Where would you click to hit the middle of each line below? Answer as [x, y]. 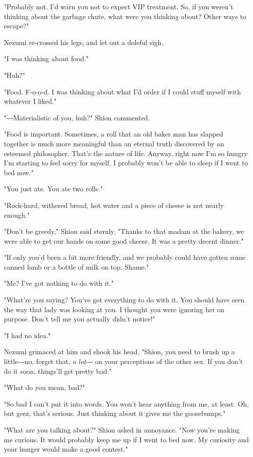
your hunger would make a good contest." [66, 449]
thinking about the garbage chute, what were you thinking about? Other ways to [125, 16]
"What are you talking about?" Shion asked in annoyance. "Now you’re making [122, 430]
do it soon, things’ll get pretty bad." [58, 371]
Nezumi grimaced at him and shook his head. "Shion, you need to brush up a [119, 352]
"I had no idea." [27, 335]
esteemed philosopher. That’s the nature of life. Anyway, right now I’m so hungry [126, 153]
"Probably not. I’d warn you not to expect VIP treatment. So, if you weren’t [119, 6]
